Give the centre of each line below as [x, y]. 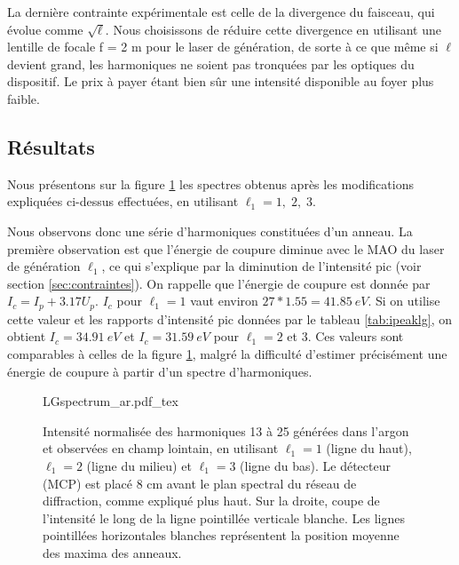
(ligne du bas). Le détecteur [315, 465]
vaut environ [224, 301]
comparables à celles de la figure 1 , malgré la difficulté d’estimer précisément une [227, 353]
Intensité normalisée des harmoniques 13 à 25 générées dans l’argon [226, 430]
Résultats [51, 146]
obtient [27, 336]
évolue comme [45, 29]
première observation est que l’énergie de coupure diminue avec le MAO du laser [226, 248]
